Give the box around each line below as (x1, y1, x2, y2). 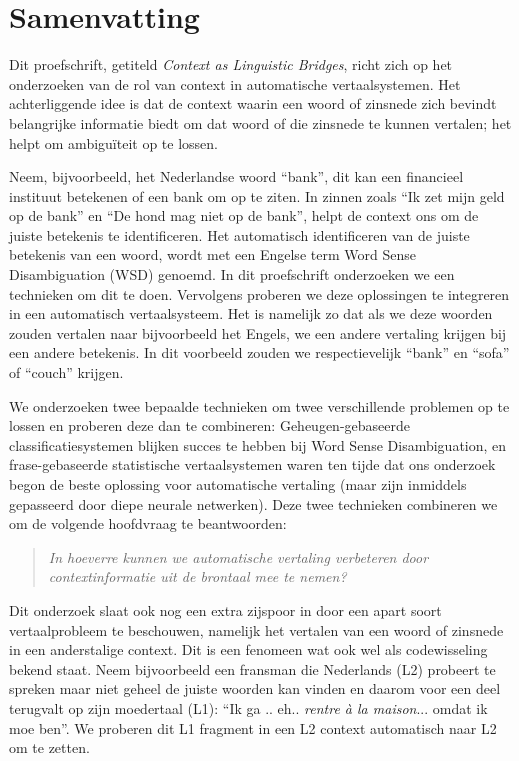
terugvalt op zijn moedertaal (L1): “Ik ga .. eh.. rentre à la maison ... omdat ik (9, 697, 488, 718)
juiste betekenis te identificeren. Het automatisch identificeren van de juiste (9, 224, 470, 245)
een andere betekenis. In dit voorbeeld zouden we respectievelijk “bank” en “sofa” (9, 342, 510, 363)
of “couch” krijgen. (9, 362, 124, 383)
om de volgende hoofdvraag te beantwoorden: (9, 513, 287, 534)
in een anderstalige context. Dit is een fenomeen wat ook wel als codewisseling (9, 639, 488, 660)
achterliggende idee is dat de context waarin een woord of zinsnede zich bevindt (9, 93, 497, 114)
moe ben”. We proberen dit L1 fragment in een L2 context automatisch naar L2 (9, 717, 497, 738)
